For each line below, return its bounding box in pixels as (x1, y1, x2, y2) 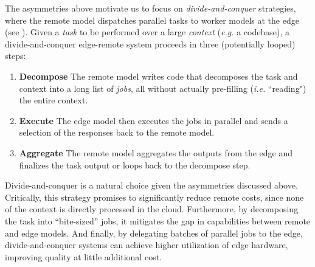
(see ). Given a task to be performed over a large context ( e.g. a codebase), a (5, 26, 289, 38)
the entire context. (19, 94, 88, 106)
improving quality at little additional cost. (5, 250, 162, 263)
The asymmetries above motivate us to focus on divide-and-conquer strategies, (5, 2, 296, 14)
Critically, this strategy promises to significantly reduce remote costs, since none (5, 190, 304, 203)
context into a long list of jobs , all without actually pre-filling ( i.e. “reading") (19, 81, 306, 94)
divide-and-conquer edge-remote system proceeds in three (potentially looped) (5, 37, 296, 50)
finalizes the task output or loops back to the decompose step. (19, 158, 251, 171)
